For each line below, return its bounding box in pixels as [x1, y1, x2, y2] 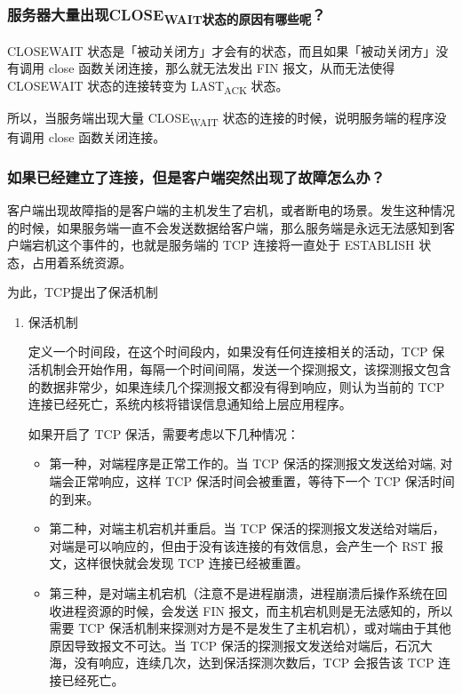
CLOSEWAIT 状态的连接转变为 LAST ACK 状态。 [7, 76, 289, 97]
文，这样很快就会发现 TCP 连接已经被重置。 [49, 554, 308, 572]
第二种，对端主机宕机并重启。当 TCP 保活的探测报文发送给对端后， [49, 519, 445, 538]
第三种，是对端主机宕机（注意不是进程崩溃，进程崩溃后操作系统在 [49, 584, 435, 603]
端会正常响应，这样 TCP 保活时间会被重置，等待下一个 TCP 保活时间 [49, 472, 455, 491]
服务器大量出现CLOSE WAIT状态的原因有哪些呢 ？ [7, 3, 326, 28]
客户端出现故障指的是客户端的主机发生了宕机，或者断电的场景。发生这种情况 [7, 200, 455, 219]
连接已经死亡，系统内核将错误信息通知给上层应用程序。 [28, 395, 352, 413]
